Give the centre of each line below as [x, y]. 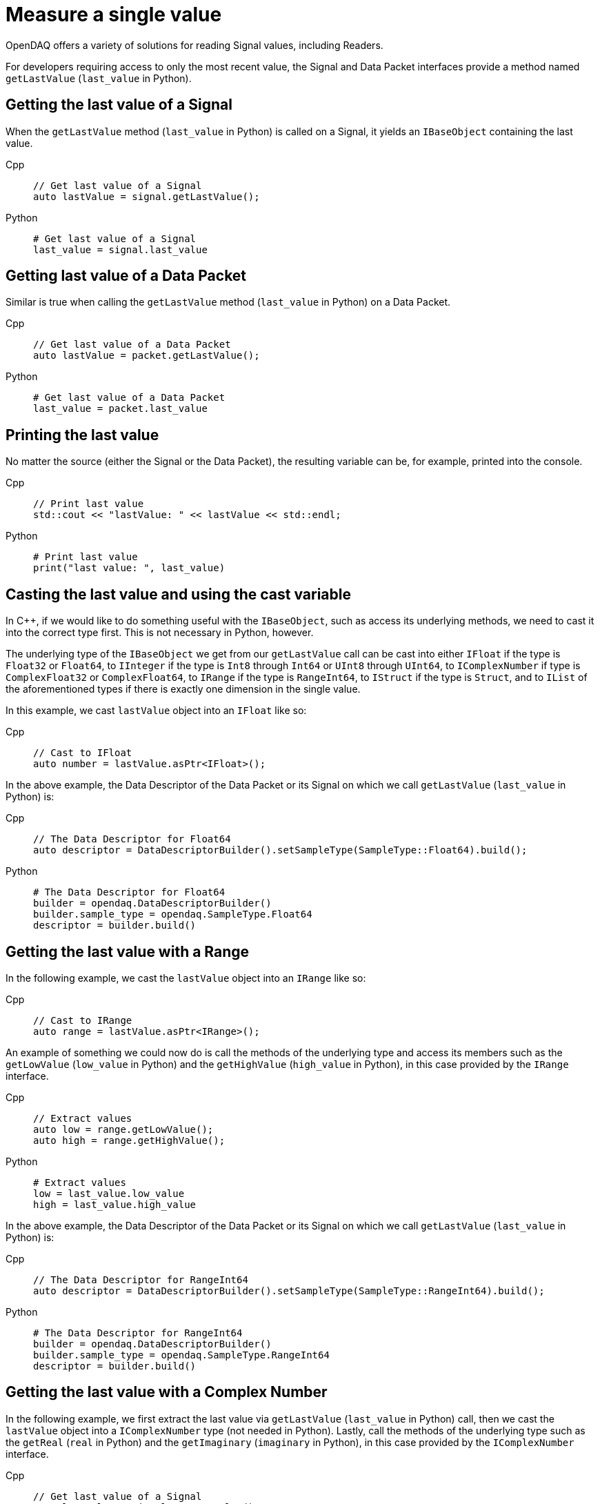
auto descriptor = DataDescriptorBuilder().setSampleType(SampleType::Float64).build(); [280, 850]
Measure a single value [114, 14]
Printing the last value [82, 435]
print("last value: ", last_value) [129, 568]
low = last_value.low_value [109, 1193]
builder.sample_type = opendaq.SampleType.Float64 [173, 914]
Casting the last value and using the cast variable [178, 594]
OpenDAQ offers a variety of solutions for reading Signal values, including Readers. [194, 45]
